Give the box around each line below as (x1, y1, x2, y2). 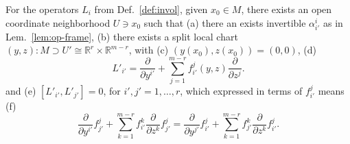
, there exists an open (241, 2, 332, 16)
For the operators (5, 2, 79, 16)
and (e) (5, 84, 36, 98)
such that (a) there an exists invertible (143, 15, 306, 29)
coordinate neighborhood (5, 15, 110, 29)
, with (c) (128, 43, 169, 57)
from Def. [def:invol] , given (94, 2, 208, 16)
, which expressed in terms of (180, 84, 303, 98)
